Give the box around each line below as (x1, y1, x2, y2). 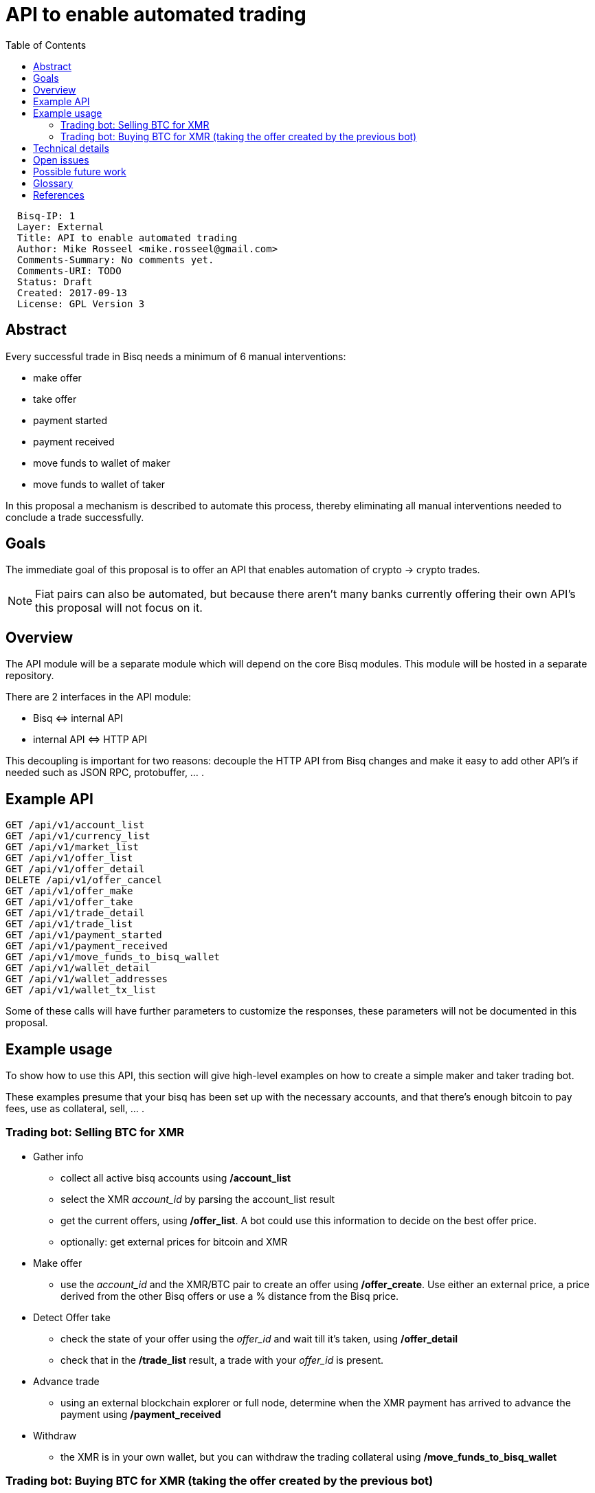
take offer (33, 392, 77, 405)
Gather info (33, 1150, 84, 1162)
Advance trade (33, 1375, 100, 1387)
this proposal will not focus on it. (35, 601, 203, 615)
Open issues (33, 153, 89, 166)
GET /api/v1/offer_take (5, 896, 133, 908)
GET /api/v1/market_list (5, 841, 139, 853)
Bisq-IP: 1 (16, 210, 76, 221)
